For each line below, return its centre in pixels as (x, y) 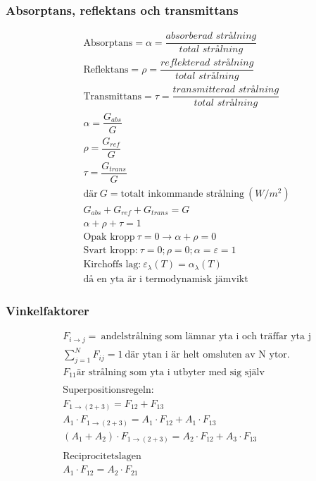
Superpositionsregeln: (108, 390)
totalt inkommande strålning (182, 194)
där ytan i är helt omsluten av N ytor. (207, 355)
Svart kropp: (110, 251)
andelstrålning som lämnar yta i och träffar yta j (206, 337)
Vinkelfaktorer (48, 310)
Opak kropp (109, 237)
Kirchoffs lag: (112, 265)
